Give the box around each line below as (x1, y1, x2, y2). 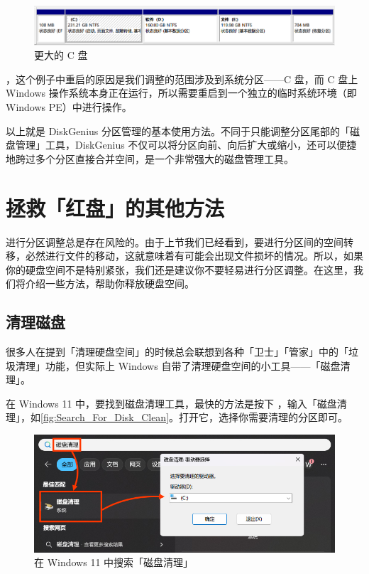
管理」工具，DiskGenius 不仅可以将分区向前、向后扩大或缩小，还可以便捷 (15, 137, 357, 152)
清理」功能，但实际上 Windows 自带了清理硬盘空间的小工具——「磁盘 (15, 358, 341, 373)
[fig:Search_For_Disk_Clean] (40, 410, 170, 425)
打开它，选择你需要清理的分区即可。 (179, 410, 348, 425)
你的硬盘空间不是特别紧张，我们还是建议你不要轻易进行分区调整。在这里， (6, 262, 353, 277)
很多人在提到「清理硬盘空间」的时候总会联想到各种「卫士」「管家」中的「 (6, 344, 348, 359)
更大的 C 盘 (34, 48, 88, 63)
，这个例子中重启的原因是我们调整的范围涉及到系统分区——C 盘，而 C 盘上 (6, 71, 358, 86)
